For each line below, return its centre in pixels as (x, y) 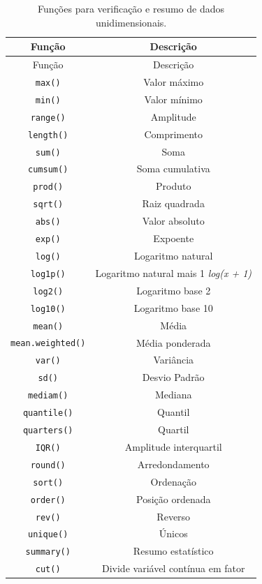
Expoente (174, 238)
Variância (174, 360)
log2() (48, 291)
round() (48, 465)
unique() (48, 535)
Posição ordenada (173, 499)
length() (48, 135)
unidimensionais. (131, 22)
